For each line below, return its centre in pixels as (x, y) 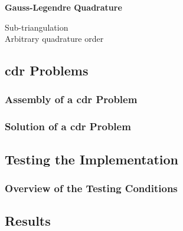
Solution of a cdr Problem (68, 126)
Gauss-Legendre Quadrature (63, 7)
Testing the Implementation (92, 159)
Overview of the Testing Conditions (91, 188)
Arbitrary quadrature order (54, 39)
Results (28, 221)
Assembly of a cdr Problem (71, 99)
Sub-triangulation (37, 27)
